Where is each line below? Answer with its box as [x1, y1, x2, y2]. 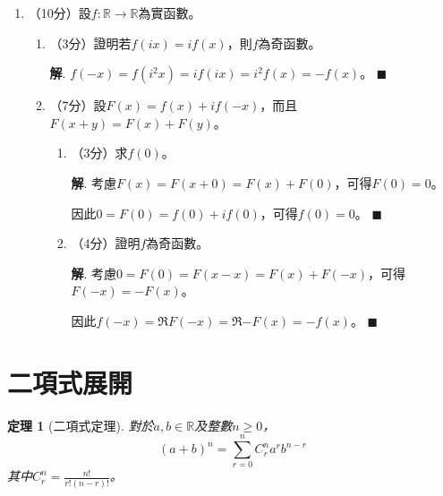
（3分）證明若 [49, 33, 132, 52]
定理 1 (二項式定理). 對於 [7, 415, 154, 434]
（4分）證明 [71, 234, 141, 252]
